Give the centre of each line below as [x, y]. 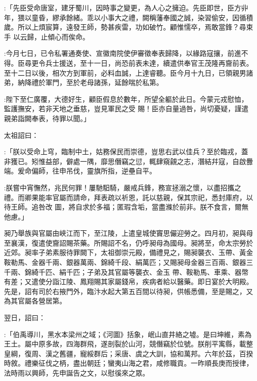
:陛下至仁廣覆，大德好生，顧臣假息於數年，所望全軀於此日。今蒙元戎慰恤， [126, 99]
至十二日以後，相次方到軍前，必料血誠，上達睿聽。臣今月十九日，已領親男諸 [128, 72]
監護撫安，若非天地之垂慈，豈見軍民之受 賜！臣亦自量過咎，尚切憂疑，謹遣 [126, 108]
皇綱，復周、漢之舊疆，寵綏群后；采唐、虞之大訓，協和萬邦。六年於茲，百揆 [128, 353]
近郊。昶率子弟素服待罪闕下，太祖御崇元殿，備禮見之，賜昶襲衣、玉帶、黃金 [128, 252]
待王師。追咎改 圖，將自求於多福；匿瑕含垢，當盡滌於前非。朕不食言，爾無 [126, 207]
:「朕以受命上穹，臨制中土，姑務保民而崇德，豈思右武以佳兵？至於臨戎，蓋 [126, 151]
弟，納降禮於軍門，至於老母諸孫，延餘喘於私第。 [84, 82]
